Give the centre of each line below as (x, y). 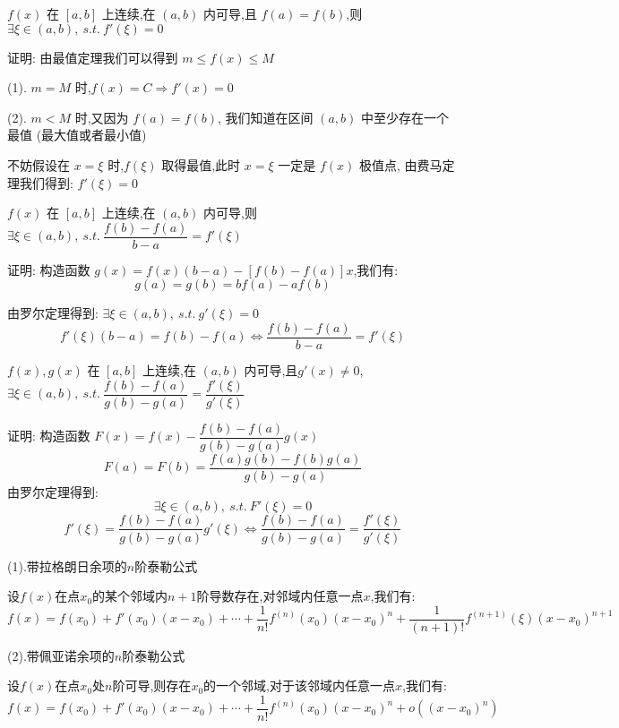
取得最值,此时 (201, 164)
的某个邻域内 (130, 596)
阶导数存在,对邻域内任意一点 (280, 596)
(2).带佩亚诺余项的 (61, 655)
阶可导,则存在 (152, 685)
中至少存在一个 (404, 117)
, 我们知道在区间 (265, 117)
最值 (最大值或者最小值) (77, 135)
